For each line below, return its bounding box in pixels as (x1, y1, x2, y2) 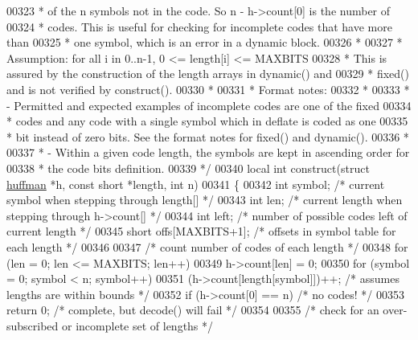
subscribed (6, 317, 59, 334)
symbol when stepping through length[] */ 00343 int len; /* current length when (6, 191, 403, 208)
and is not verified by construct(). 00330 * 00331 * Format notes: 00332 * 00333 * (6, 80, 410, 97)
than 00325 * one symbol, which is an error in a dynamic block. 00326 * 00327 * (6, 34, 403, 51)
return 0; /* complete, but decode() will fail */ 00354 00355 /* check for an (6, 301, 379, 318)
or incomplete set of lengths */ (62, 317, 214, 334)
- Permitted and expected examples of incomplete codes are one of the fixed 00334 (6, 96, 412, 113)
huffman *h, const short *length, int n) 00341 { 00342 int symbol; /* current (6, 175, 385, 192)
